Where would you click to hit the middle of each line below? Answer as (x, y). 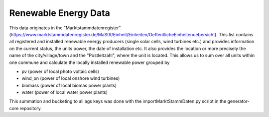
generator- (238, 101)
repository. (31, 108)
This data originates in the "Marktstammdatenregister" (65, 28)
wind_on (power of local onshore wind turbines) (71, 78)
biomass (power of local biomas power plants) (69, 85)
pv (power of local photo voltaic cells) (61, 71)
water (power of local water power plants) (65, 92)
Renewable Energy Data (60, 13)
